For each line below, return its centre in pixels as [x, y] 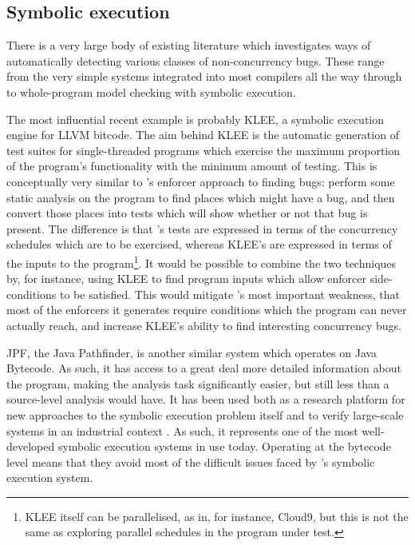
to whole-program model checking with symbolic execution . [151, 91]
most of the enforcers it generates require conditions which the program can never [207, 310]
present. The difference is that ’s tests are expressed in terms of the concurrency [202, 228]
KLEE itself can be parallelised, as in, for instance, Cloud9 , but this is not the [217, 516]
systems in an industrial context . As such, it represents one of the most [182, 430]
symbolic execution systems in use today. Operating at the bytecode [224, 446]
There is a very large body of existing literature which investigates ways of [189, 45]
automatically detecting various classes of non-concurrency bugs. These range [196, 60]
